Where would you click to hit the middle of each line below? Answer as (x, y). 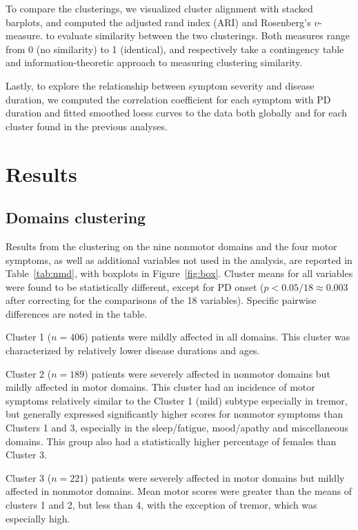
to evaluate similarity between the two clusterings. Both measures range (198, 35)
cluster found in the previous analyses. (87, 126)
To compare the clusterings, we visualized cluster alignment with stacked (159, 8)
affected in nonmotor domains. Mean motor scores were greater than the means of (179, 491)
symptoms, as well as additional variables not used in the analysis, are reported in (179, 259)
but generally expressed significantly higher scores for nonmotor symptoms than (175, 414)
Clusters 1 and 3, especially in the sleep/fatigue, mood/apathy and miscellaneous (177, 428)
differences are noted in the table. (77, 313)
